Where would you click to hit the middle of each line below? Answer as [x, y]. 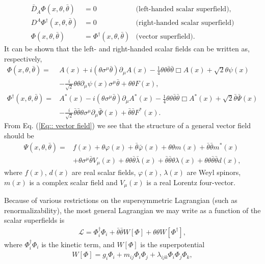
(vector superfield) [164, 37]
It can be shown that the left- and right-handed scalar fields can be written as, [127, 49]
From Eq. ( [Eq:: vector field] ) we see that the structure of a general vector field [127, 125]
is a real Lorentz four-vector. [191, 182]
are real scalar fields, [104, 172]
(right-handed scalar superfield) [185, 23]
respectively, [23, 58]
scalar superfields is [34, 220]
